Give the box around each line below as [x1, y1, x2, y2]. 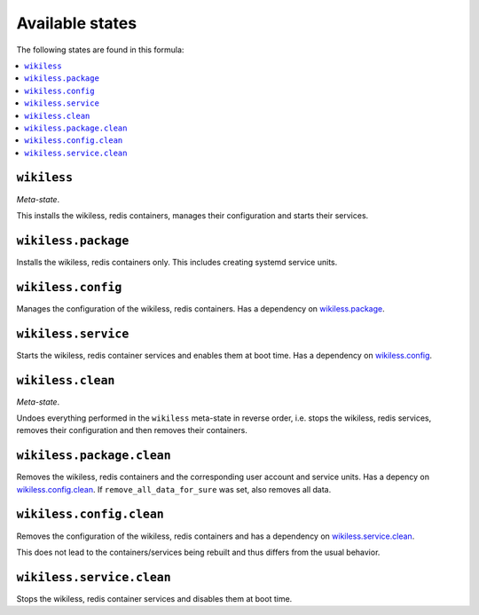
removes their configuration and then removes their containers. [16, 425, 247, 436]
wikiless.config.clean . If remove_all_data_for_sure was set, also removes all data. [16, 484, 332, 494]
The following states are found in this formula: [16, 44, 185, 55]
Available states [16, 13, 137, 33]
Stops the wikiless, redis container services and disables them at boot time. [16, 593, 293, 603]
